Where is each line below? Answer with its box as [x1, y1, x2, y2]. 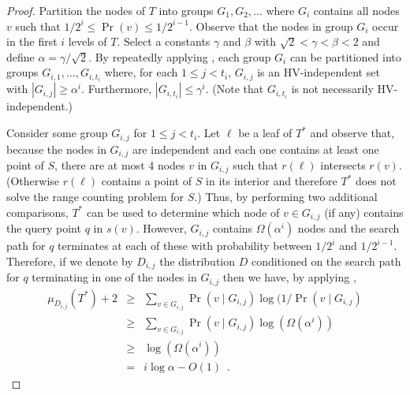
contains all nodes [313, 2, 400, 18]
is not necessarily [291, 80, 374, 97]
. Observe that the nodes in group [189, 17, 353, 34]
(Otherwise [6, 173, 60, 189]
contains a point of [101, 173, 192, 189]
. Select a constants [117, 33, 211, 50]
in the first [6, 33, 58, 50]
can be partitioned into [289, 48, 401, 65]
